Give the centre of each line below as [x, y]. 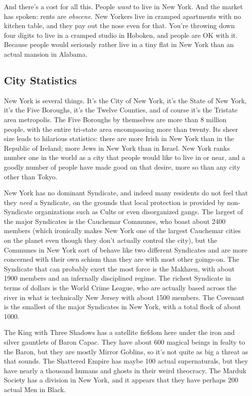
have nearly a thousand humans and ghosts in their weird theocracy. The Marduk [125, 370]
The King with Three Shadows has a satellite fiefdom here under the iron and [119, 332]
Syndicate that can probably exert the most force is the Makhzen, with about [119, 268]
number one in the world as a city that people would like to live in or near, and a [125, 157]
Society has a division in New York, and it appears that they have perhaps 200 [121, 380]
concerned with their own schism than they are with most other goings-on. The [122, 259]
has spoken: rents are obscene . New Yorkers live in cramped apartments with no [123, 16]
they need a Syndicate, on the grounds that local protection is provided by [114, 202]
